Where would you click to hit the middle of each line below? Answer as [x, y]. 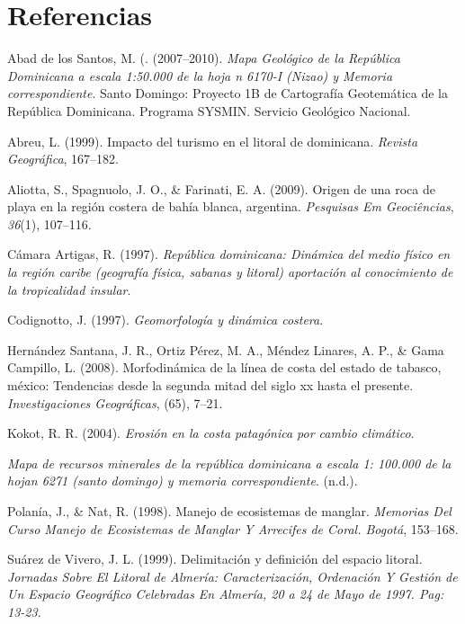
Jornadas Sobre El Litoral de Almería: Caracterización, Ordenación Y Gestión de [232, 576]
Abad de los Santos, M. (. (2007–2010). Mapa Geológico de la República [204, 58]
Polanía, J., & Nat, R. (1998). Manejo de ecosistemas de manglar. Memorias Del [229, 511]
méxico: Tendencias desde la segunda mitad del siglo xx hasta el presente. [210, 385]
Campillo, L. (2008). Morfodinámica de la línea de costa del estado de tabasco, [224, 367]
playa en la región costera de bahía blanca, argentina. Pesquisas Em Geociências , [231, 206]
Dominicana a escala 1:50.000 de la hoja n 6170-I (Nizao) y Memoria [200, 75]
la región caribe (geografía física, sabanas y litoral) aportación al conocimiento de [230, 272]
